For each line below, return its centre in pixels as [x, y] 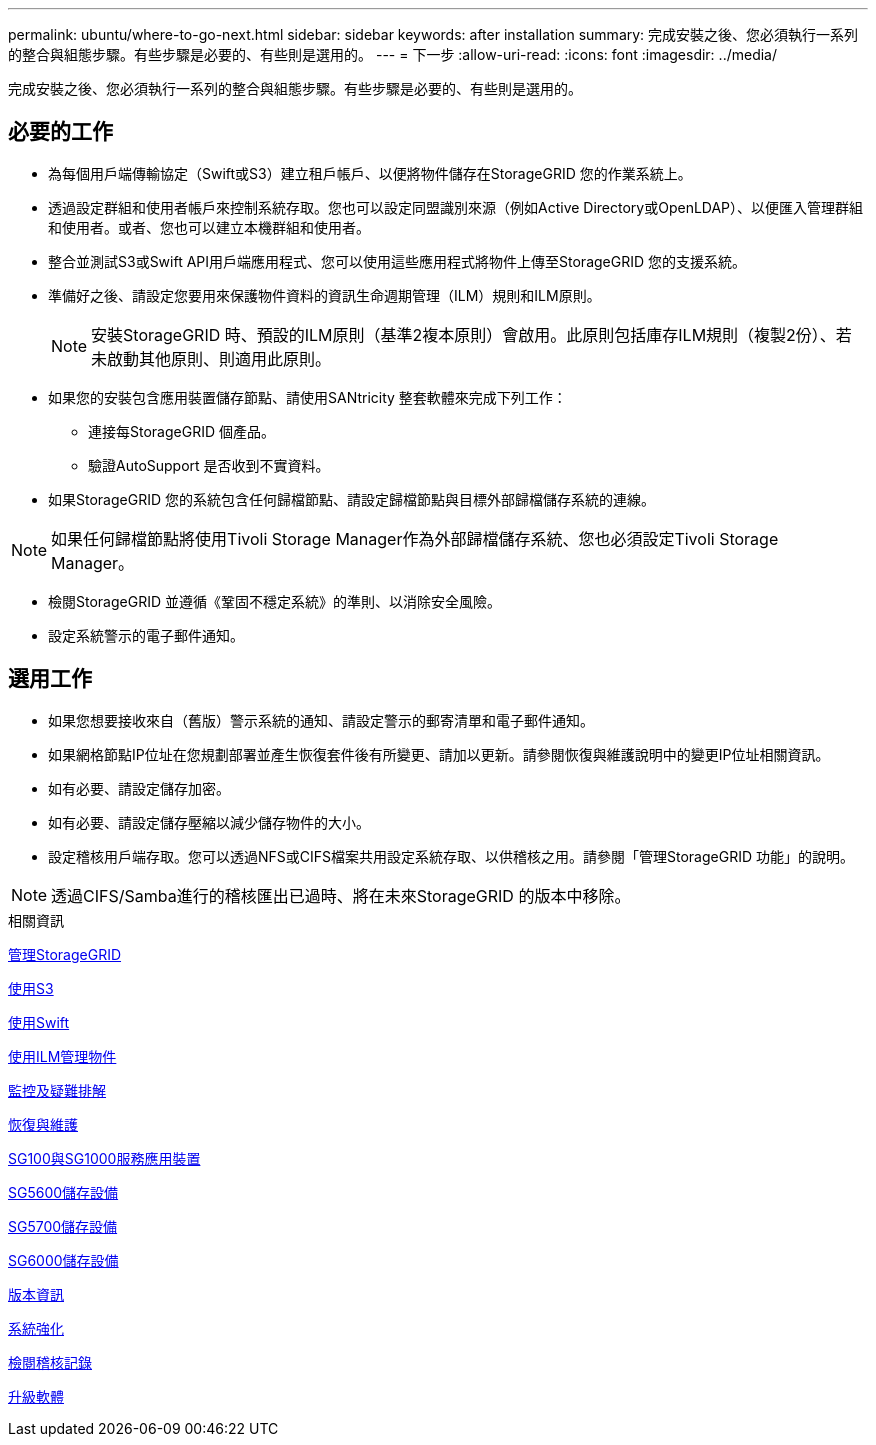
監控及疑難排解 [57, 1090]
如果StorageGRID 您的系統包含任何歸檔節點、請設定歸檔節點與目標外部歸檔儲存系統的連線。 [351, 499]
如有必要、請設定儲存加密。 [139, 788]
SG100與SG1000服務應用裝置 [104, 1158]
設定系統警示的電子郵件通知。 [146, 635]
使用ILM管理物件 [62, 1056]
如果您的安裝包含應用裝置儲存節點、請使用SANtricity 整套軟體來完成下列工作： [307, 397]
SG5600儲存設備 [63, 1192]
